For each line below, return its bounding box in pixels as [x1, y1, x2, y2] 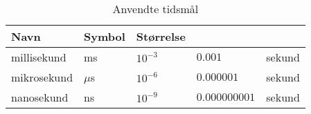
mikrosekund [11, 69, 73, 85]
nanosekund [11, 89, 69, 105]
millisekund [11, 49, 66, 65]
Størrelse [136, 28, 186, 44]
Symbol [84, 28, 125, 44]
